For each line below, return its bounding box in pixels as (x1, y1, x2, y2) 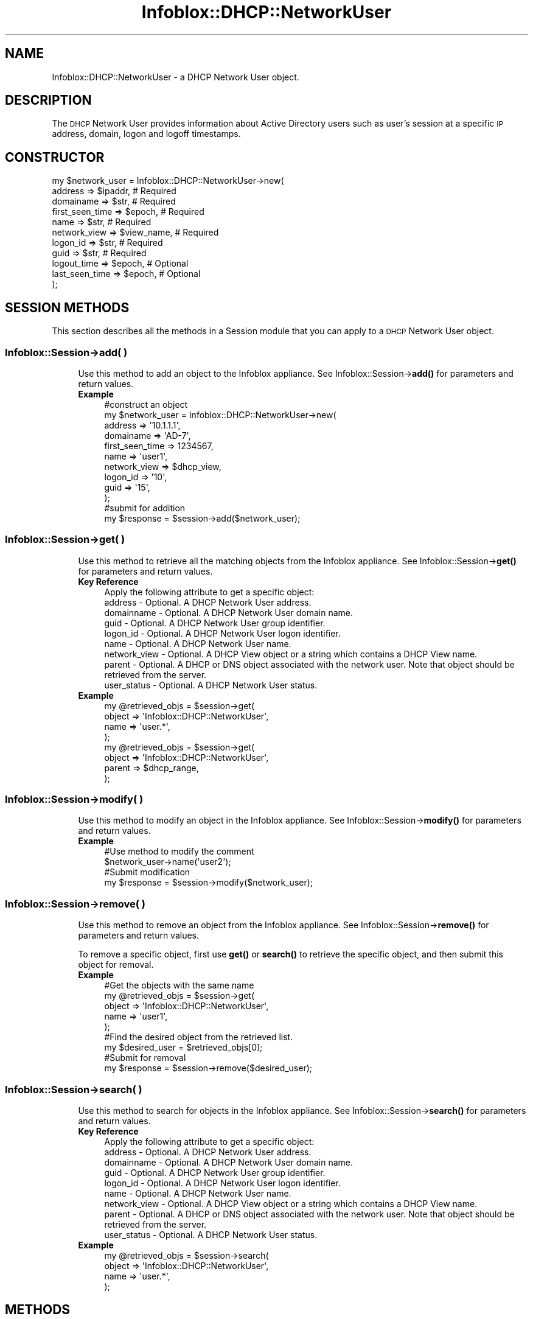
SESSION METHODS (5, 299, 130, 315)
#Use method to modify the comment (104, 846, 254, 857)
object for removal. (78, 959, 154, 970)
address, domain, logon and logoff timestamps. (52, 128, 241, 139)
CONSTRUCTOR (5, 149, 105, 165)
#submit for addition (104, 502, 186, 513)
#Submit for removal (104, 1052, 186, 1063)
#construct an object (104, 399, 188, 410)
